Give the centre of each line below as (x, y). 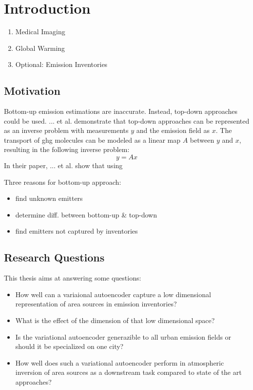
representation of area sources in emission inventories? (96, 304)
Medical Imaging (40, 32)
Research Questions (54, 257)
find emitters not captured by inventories (77, 231)
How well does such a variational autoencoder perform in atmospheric (120, 362)
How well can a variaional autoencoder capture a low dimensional (113, 294)
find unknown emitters (49, 198)
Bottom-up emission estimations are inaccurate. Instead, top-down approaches (121, 111)
